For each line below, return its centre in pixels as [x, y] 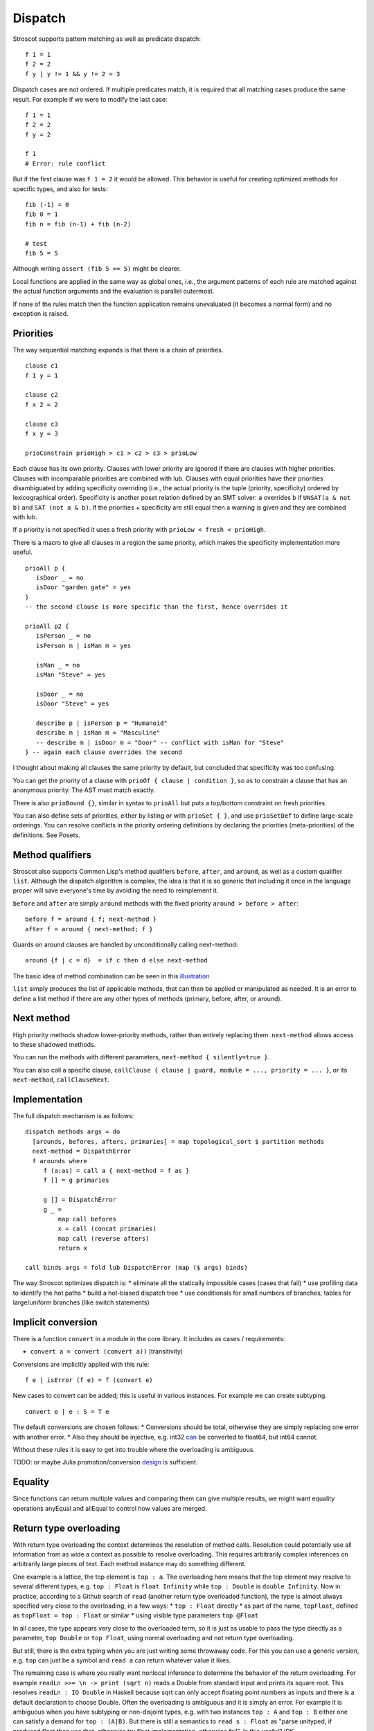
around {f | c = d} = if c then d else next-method [116, 960]
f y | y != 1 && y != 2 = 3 [73, 74]
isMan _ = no [58, 665]
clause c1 [42, 366]
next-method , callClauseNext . [61, 1079]
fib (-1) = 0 [47, 205]
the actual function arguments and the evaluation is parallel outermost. [114, 292]
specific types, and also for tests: [60, 189]
